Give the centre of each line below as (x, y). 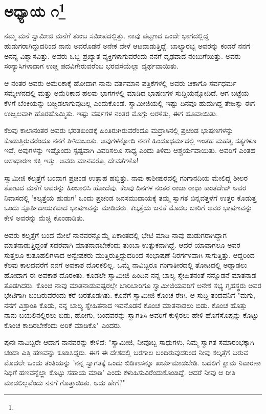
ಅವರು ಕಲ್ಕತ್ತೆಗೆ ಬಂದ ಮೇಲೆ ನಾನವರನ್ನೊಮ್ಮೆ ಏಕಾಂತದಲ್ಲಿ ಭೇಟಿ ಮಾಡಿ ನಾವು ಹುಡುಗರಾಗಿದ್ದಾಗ (115, 235)
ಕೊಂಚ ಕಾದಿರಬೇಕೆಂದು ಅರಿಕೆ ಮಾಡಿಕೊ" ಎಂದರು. (63, 325)
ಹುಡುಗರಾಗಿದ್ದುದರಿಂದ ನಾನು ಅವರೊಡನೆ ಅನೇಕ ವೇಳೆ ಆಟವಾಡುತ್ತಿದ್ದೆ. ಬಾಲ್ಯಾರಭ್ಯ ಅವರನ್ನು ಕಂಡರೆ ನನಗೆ (127, 46)
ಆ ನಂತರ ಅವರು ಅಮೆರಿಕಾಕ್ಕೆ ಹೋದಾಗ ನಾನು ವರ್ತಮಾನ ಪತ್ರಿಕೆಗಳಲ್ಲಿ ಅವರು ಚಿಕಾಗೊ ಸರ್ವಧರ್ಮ (120, 83)
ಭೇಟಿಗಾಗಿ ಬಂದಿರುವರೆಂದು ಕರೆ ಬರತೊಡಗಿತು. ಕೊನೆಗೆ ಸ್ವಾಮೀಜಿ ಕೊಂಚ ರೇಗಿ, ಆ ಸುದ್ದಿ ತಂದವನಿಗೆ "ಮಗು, (130, 295)
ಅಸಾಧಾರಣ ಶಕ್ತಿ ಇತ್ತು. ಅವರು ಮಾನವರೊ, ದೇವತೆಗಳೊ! (71, 160)
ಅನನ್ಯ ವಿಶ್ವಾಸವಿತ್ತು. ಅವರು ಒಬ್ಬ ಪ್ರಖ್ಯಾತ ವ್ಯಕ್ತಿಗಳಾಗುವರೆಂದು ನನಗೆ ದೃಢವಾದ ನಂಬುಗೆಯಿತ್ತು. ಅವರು (123, 56)
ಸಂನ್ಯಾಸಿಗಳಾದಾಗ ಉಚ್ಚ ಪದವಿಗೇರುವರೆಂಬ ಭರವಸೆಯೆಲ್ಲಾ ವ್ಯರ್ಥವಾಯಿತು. (91, 66)
